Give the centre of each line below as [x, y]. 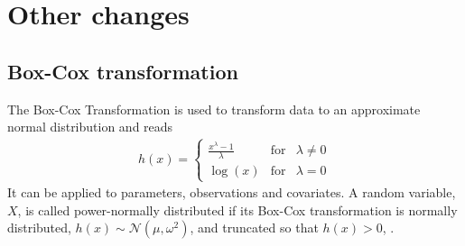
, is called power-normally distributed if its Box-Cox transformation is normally [237, 210]
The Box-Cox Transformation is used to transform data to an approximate [214, 109]
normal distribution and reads [90, 127]
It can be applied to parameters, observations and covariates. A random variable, [232, 192]
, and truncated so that [254, 228]
